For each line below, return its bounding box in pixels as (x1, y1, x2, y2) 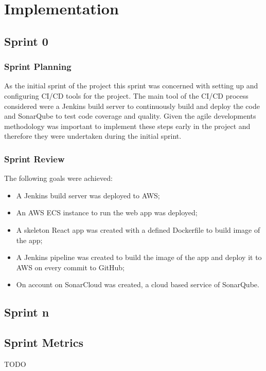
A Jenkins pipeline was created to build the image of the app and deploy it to (16, 252, 262, 263)
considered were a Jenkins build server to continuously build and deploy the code (4, 100, 260, 111)
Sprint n (4, 304, 49, 320)
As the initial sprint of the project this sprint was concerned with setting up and (4, 80, 258, 91)
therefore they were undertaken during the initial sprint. (4, 131, 182, 141)
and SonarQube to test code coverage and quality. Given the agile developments (4, 110, 256, 121)
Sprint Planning (4, 60, 72, 73)
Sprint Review (4, 152, 65, 165)
